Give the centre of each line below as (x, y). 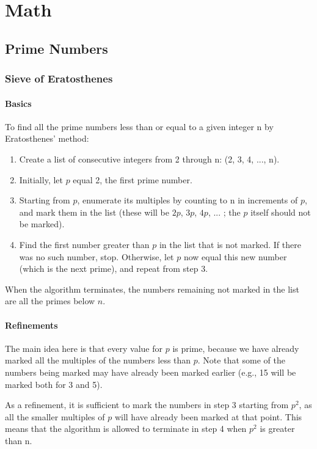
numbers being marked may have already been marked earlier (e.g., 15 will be (151, 372)
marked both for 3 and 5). (54, 384)
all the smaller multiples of (55, 416)
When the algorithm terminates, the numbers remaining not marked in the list (152, 289)
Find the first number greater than (84, 244)
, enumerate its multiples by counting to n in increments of (188, 200)
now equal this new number (235, 256)
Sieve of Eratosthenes (59, 78)
